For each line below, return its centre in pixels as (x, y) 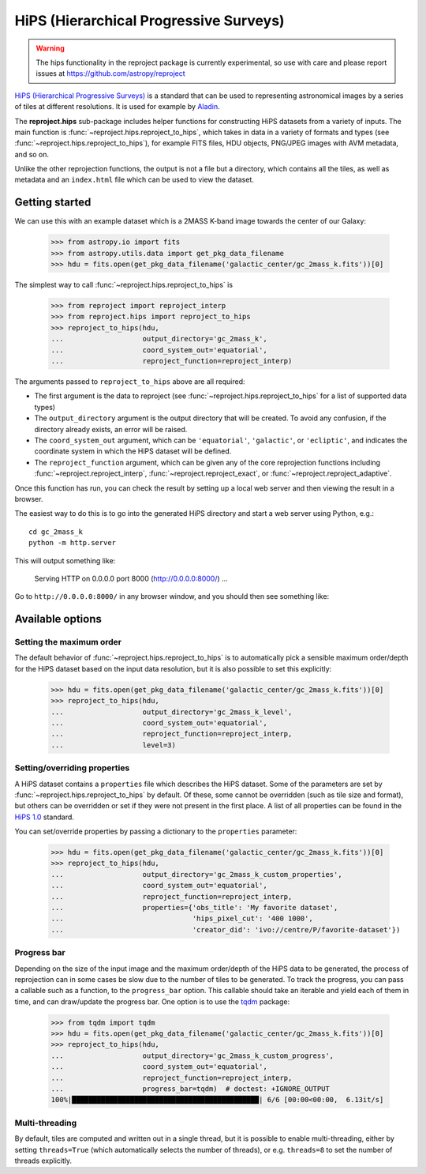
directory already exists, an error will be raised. (111, 429)
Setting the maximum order (68, 642)
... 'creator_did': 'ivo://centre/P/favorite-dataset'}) (226, 929)
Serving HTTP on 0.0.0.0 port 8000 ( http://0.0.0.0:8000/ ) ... (131, 578)
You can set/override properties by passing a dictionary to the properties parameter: (156, 832)
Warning (50, 48)
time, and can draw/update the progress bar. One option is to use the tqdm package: (152, 1001)
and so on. (32, 154)
